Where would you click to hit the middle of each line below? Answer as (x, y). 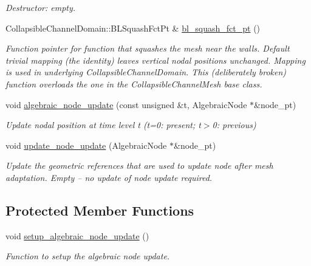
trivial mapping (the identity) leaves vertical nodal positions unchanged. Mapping (155, 60)
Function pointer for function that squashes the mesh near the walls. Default (148, 48)
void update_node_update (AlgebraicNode (86, 145)
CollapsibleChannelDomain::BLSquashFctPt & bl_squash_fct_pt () (133, 28)
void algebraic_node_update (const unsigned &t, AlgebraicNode (126, 104)
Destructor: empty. (41, 7)
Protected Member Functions (100, 210)
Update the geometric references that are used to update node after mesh (139, 165)
